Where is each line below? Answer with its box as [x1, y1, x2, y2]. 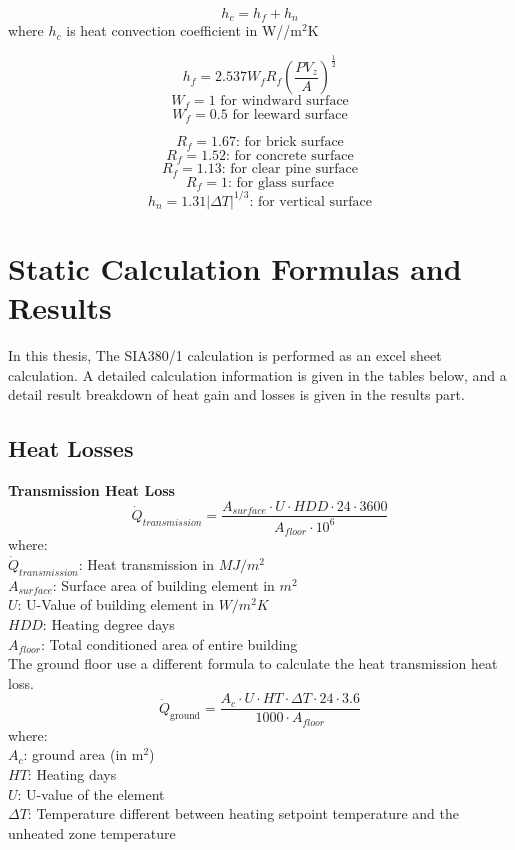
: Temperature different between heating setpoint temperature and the [27, 803, 460, 824]
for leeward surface [232, 107, 348, 122]
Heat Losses [8, 433, 134, 464]
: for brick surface [235, 135, 344, 150]
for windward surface [220, 94, 349, 109]
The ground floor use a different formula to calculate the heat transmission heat [8, 653, 498, 674]
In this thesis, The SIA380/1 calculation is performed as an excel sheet [8, 344, 442, 365]
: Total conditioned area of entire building [40, 633, 298, 654]
